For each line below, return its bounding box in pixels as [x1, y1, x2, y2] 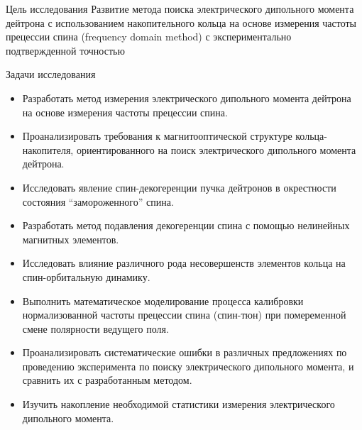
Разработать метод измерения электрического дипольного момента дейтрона [22, 90, 351, 105]
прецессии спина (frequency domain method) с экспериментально [6, 29, 292, 44]
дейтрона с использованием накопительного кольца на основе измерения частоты [6, 15, 356, 30]
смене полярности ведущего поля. [22, 321, 169, 336]
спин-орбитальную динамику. [22, 269, 150, 284]
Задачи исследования [6, 67, 96, 82]
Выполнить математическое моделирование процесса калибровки [22, 293, 304, 308]
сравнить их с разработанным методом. [22, 373, 192, 387]
